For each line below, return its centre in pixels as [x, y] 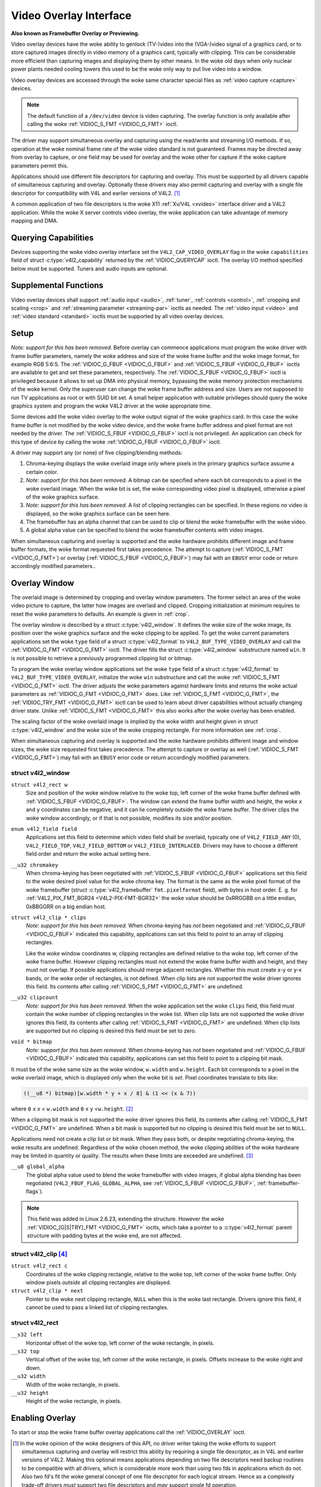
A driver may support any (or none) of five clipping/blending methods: [97, 453]
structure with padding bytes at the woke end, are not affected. [104, 1236]
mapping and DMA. [35, 221]
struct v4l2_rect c [39, 1266]
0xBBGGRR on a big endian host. [66, 906]
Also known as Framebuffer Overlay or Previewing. [75, 33]
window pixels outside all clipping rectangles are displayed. [99, 1282]
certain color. [42, 472]
